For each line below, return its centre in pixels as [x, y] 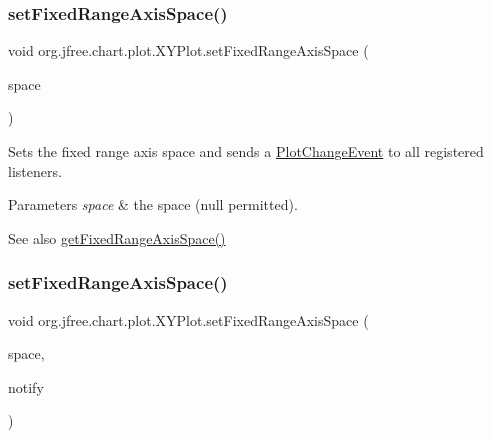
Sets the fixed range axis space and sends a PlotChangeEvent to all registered [246, 151]
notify [26, 386]
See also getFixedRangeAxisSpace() [117, 237]
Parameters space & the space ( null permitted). [153, 204]
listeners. [35, 170]
